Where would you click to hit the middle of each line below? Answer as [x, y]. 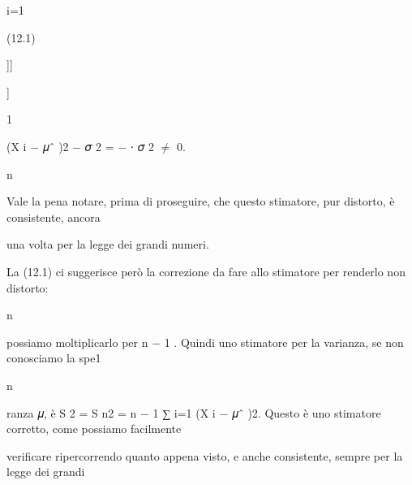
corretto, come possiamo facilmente [94, 429]
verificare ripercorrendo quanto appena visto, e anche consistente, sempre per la [205, 455]
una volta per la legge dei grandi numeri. [108, 244]
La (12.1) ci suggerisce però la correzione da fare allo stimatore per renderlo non [206, 271]
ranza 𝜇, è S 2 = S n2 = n [72, 412]
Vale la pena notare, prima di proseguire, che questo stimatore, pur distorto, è [201, 201]
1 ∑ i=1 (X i [184, 412]
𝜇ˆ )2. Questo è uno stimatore [306, 412]
